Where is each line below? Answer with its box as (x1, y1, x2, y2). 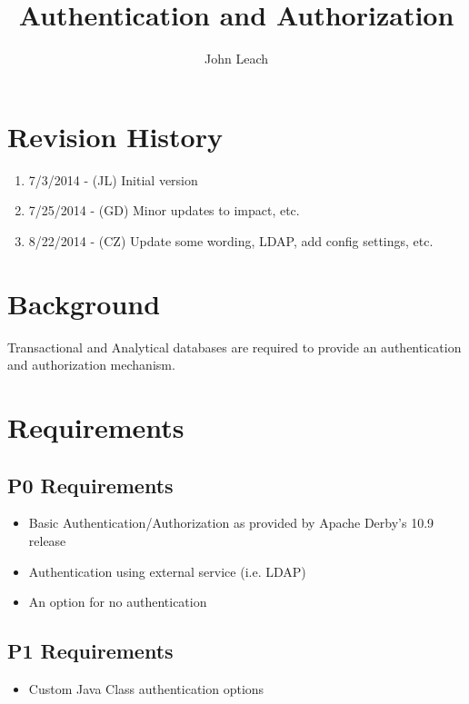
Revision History (7, 117, 223, 154)
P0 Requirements (7, 471, 174, 499)
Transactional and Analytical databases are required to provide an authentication (7, 337, 462, 356)
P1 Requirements (7, 637, 174, 665)
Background (7, 284, 161, 322)
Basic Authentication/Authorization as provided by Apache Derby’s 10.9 (28, 513, 434, 532)
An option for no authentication (28, 592, 207, 611)
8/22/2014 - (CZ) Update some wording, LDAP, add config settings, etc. (28, 231, 434, 250)
